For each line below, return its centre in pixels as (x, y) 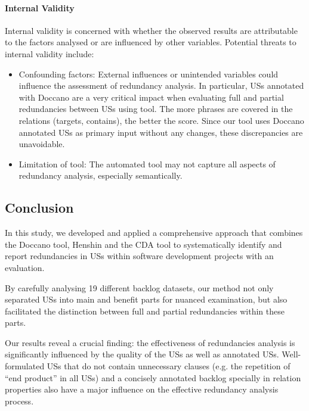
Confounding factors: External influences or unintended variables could (149, 74)
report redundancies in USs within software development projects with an (139, 256)
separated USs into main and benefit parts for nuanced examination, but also (146, 299)
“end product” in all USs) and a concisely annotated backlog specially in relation (153, 377)
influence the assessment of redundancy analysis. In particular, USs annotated (161, 85)
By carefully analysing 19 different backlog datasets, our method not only (139, 287)
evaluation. (25, 267)
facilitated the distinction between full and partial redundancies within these (145, 311)
